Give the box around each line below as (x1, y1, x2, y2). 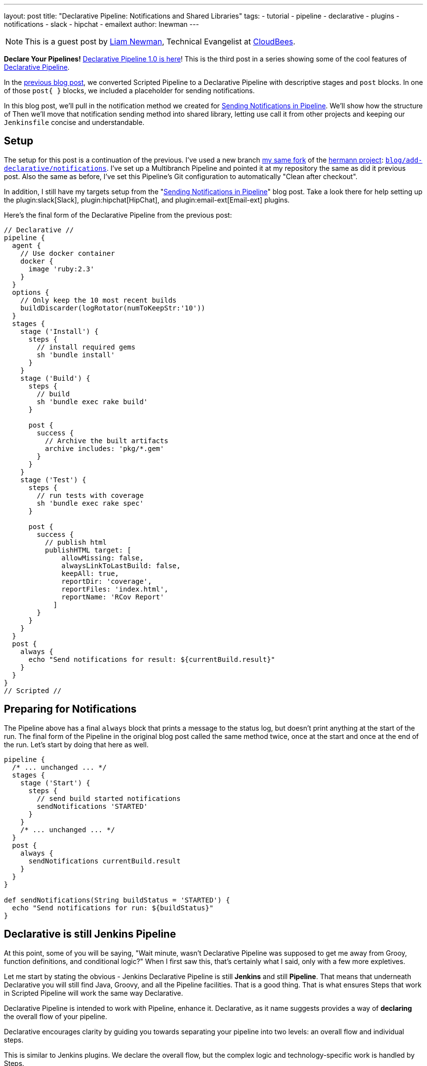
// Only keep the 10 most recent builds (20, 296, 177, 304)
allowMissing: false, (61, 553, 144, 562)
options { (12, 288, 49, 296)
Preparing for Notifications (4, 703, 137, 716)
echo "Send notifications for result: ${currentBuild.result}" (28, 655, 275, 663)
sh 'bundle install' (37, 350, 115, 359)
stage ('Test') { (20, 475, 86, 484)
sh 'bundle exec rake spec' (37, 499, 144, 507)
